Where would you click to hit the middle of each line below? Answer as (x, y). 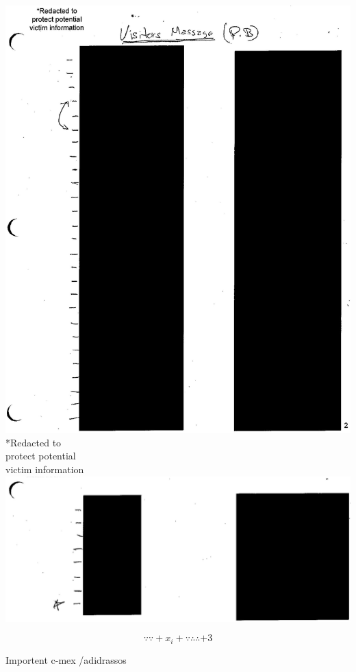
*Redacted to (34, 442)
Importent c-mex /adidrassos (66, 659)
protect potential (41, 456)
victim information (45, 469)
